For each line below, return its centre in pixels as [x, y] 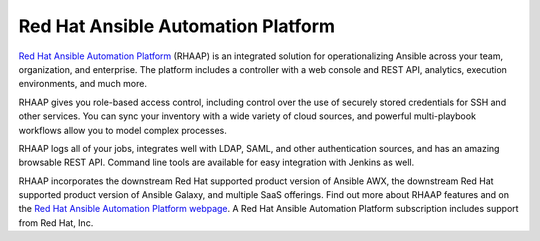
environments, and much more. [82, 84]
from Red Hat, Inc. [56, 222]
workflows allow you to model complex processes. [122, 130]
